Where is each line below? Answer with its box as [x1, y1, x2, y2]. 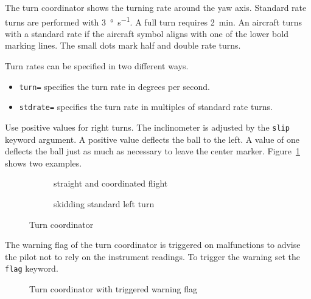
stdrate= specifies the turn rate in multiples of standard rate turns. [19, 100, 273, 113]
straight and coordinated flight [54, 177, 168, 190]
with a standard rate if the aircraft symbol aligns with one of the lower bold [5, 27, 288, 40]
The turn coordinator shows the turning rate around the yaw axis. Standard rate [5, 1, 307, 13]
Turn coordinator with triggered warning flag [29, 283, 198, 295]
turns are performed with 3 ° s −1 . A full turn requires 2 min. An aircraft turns [5, 13, 302, 28]
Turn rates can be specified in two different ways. [5, 60, 189, 72]
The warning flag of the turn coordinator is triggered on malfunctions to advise [5, 238, 301, 251]
